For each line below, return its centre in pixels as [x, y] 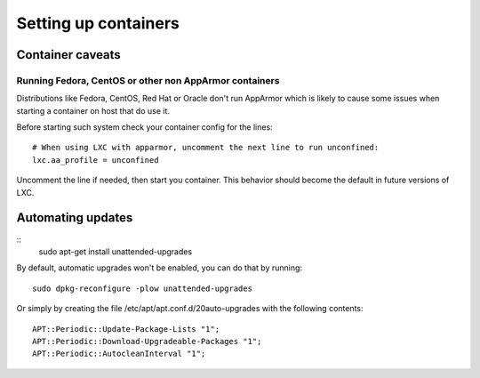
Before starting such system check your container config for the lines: [144, 127]
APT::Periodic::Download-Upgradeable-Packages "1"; [147, 341]
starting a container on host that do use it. [93, 110]
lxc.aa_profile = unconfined [96, 160]
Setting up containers [98, 23]
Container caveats [69, 55]
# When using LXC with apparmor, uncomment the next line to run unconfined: [206, 148]
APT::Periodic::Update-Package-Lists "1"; [126, 329]
